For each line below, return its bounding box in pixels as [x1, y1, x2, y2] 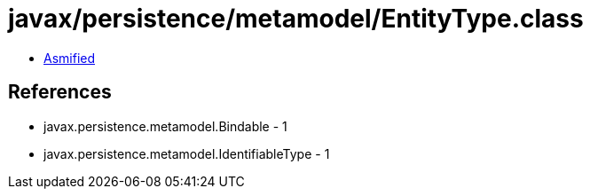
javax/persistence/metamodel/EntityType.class [8, 4, 584, 34]
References [8, 81, 112, 104]
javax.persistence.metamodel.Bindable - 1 [43, 118, 287, 134]
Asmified [43, 50, 96, 66]
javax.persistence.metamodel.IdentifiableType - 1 [43, 145, 330, 161]
